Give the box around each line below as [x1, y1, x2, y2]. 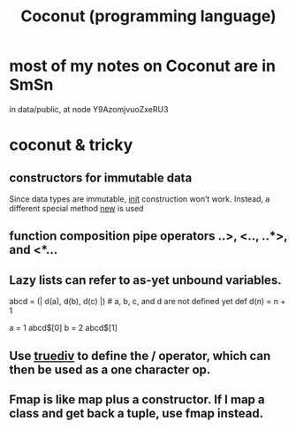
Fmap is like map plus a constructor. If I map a [9, 392, 265, 407]
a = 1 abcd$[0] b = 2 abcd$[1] [9, 323, 118, 333]
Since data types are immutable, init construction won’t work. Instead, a [9, 193, 270, 204]
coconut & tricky [9, 135, 133, 156]
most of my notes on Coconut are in [9, 56, 277, 76]
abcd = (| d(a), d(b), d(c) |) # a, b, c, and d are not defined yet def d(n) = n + [9, 296, 286, 307]
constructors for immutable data [9, 170, 193, 185]
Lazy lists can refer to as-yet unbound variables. [9, 272, 282, 287]
